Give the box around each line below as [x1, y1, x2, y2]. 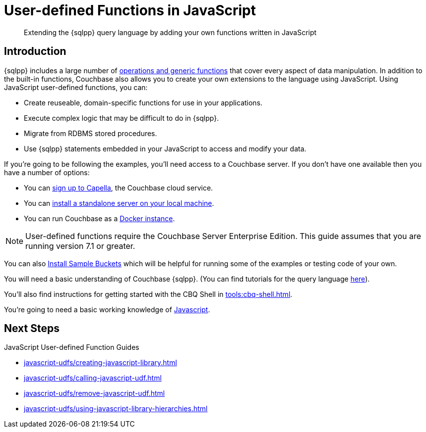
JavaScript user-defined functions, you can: [4, 83, 148, 92]
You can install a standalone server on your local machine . [24, 198, 214, 207]
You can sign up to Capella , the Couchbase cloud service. [24, 183, 213, 192]
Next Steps [4, 322, 60, 335]
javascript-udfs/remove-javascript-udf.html [24, 389, 165, 398]
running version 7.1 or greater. [25, 240, 135, 251]
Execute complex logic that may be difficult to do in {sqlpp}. [24, 113, 219, 122]
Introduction [4, 45, 66, 58]
